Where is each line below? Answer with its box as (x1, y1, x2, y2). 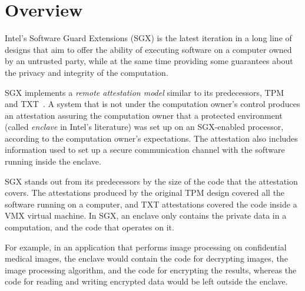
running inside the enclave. (5, 155, 101, 168)
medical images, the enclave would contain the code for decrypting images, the (5, 252, 288, 265)
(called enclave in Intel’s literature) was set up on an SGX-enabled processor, (5, 121, 284, 133)
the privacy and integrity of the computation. (5, 66, 168, 78)
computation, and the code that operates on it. (5, 221, 174, 233)
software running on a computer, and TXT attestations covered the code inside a (5, 198, 297, 210)
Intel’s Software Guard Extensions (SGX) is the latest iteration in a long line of (5, 32, 292, 44)
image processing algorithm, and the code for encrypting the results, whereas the (5, 263, 297, 276)
